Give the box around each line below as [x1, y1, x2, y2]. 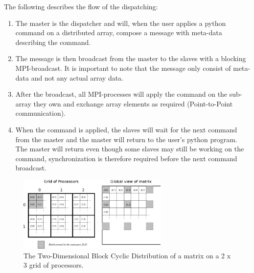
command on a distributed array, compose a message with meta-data [15, 27, 222, 38]
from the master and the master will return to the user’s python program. [15, 134, 237, 144]
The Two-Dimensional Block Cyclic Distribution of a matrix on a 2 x [23, 250, 231, 260]
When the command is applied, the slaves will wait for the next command [15, 124, 237, 134]
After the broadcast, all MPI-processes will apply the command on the [15, 89, 228, 99]
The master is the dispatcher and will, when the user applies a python [15, 18, 226, 28]
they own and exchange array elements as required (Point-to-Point [33, 98, 233, 108]
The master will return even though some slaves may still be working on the [15, 144, 244, 154]
